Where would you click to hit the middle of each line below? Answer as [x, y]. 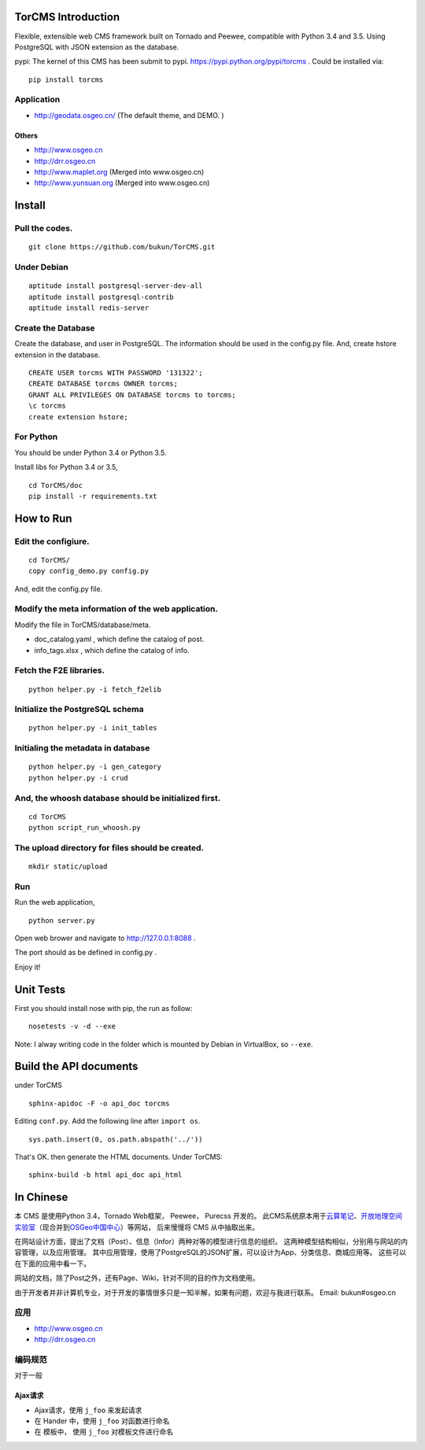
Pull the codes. [44, 228]
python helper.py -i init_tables [93, 728]
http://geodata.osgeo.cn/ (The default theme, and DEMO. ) [129, 115]
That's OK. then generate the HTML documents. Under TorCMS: [119, 1157]
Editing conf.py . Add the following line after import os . [107, 1121]
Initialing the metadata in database [82, 748]
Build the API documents [76, 1066]
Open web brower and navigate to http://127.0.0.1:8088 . [105, 938]
